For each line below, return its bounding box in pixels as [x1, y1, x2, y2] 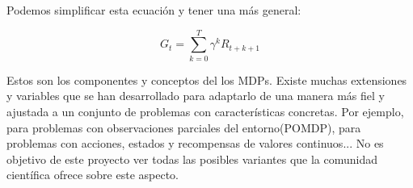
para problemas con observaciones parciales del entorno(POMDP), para [6, 119, 361, 136]
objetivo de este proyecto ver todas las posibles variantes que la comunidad [6, 150, 378, 167]
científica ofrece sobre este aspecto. [6, 166, 179, 183]
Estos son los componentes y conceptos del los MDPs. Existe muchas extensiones [6, 71, 407, 88]
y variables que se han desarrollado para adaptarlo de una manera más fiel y [6, 87, 385, 104]
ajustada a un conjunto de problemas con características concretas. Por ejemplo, [6, 102, 404, 119]
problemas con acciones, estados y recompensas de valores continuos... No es [6, 135, 384, 152]
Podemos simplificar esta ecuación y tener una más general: [6, 2, 301, 18]
